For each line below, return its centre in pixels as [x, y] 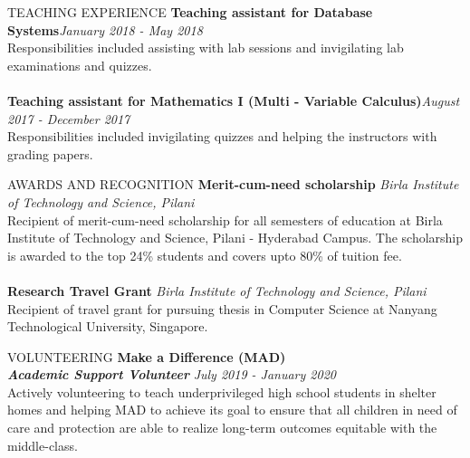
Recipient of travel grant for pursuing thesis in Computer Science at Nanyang [222, 308]
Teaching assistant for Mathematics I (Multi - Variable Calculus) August [234, 100]
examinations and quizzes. [80, 65]
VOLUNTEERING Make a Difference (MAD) [147, 356]
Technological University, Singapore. [108, 326]
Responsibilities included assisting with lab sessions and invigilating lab [206, 48]
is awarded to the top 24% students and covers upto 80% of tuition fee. [205, 255]
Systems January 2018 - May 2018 [105, 29]
